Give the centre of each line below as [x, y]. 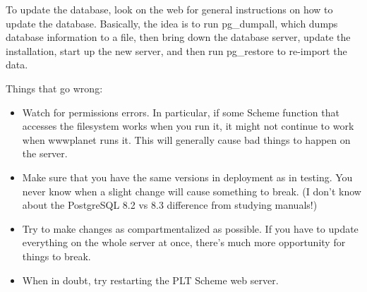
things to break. [56, 256]
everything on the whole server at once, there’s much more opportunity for [184, 242]
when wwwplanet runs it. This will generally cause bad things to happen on [186, 139]
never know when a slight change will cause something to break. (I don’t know [192, 191]
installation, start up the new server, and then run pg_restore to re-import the [176, 50]
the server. [45, 153]
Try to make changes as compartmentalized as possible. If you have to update [190, 228]
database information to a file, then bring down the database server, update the [178, 37]
